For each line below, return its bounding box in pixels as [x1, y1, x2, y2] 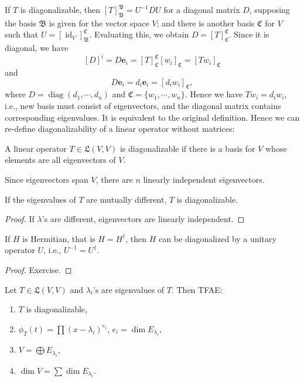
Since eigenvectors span [5, 173, 88, 186]
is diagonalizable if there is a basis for [119, 142, 255, 154]
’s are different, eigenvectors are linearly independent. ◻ [42, 213, 245, 225]
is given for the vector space [49, 16, 149, 29]
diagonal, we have [5, 42, 69, 54]
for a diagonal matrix [163, 4, 240, 15]
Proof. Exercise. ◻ [5, 264, 72, 275]
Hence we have [190, 88, 243, 100]
